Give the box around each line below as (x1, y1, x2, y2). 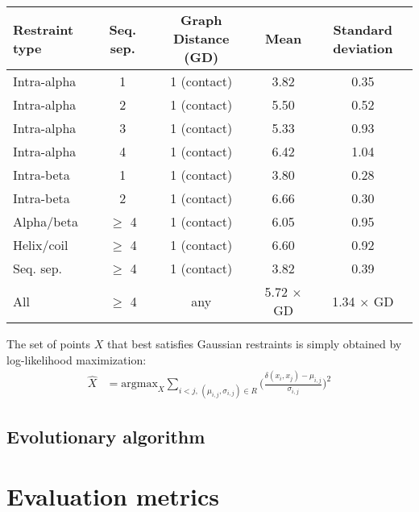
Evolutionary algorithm (6, 424, 205, 448)
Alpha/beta (13, 212, 78, 231)
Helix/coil (13, 235, 68, 254)
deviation (333, 38, 393, 57)
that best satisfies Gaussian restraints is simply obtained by (106, 335, 402, 352)
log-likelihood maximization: (6, 351, 147, 368)
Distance (173, 29, 230, 48)
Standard (333, 19, 393, 39)
